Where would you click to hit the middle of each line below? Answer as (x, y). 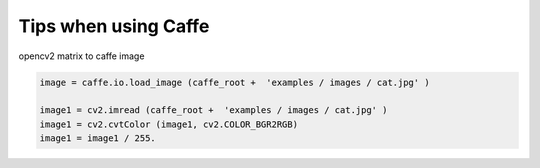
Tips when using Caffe (114, 26)
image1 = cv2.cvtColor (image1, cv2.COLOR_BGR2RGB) (169, 124)
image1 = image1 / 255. (98, 138)
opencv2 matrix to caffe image (81, 56)
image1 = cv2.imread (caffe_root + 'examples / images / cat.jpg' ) (213, 110)
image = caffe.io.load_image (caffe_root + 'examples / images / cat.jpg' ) (234, 82)
